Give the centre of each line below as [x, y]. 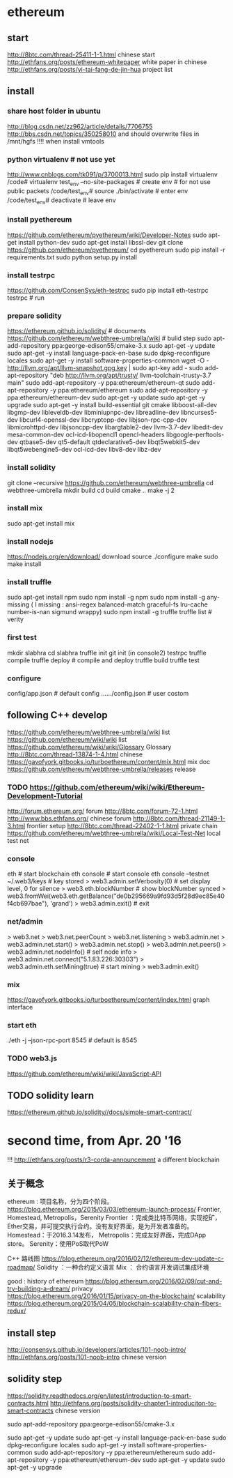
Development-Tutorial [45, 795]
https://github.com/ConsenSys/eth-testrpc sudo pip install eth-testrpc [108, 290]
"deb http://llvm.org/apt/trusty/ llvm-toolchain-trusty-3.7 [130, 375]
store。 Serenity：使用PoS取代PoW [58, 1244]
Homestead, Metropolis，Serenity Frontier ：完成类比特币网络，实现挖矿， [114, 1218]
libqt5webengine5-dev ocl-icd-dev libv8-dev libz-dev [84, 450]
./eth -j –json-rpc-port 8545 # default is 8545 [72, 1040]
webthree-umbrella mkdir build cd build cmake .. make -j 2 [91, 490]
